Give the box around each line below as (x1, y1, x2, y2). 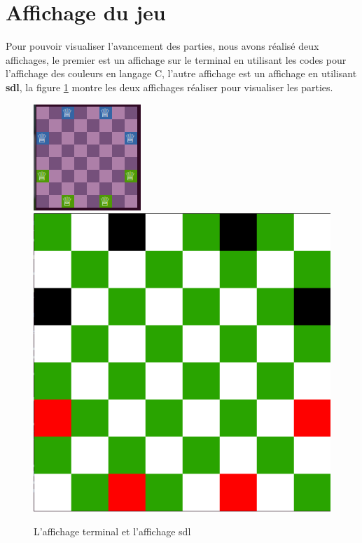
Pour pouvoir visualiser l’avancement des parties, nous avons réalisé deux (6, 39, 319, 53)
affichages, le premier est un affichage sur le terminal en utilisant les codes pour (6, 52, 347, 67)
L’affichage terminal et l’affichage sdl (34, 524, 191, 538)
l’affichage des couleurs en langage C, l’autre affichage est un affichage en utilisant (6, 66, 357, 81)
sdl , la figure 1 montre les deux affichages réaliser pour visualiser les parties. (6, 79, 333, 94)
